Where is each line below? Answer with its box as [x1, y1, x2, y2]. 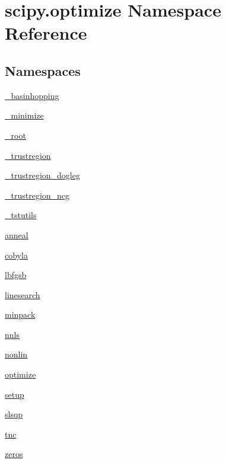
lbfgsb [5, 269, 27, 281]
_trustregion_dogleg [5, 169, 80, 181]
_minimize [5, 109, 44, 122]
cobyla [5, 248, 28, 261]
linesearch [5, 288, 40, 301]
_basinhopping [5, 89, 59, 101]
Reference [5, 21, 87, 45]
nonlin [5, 348, 28, 360]
